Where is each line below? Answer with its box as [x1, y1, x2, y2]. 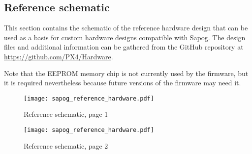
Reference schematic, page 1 [24, 109, 108, 119]
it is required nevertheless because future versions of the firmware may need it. [4, 77, 241, 88]
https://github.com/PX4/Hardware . [4, 51, 113, 61]
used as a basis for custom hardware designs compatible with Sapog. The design [4, 32, 246, 42]
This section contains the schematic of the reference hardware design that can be [4, 23, 248, 33]
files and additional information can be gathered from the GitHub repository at [4, 42, 244, 52]
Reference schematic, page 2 [24, 140, 108, 151]
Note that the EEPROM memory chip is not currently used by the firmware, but [4, 68, 249, 78]
